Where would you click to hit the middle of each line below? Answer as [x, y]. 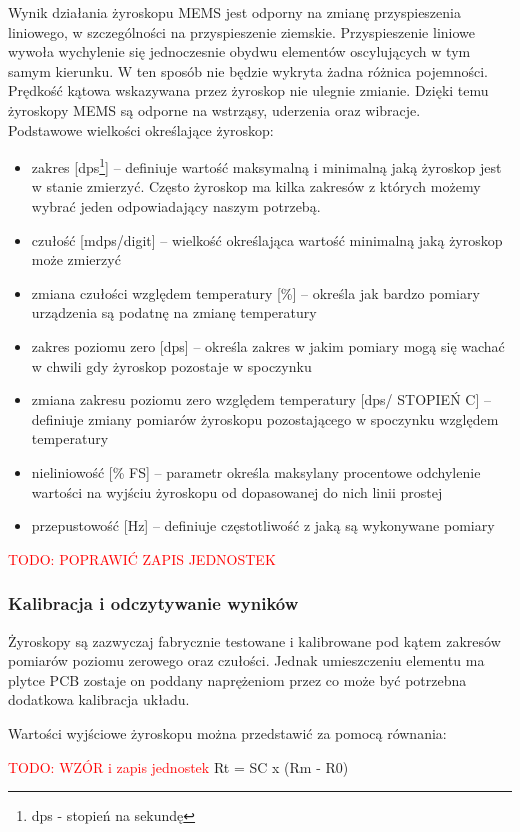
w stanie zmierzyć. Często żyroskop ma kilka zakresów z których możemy [256, 186]
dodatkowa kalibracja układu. [99, 699]
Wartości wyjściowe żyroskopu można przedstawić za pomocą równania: [227, 732]
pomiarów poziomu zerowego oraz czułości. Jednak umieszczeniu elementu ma [246, 660]
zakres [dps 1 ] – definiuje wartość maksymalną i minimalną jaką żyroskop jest [266, 165]
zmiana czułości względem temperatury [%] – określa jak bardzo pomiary [255, 292]
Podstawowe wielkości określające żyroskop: [141, 129]
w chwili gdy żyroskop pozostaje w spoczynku [171, 365]
